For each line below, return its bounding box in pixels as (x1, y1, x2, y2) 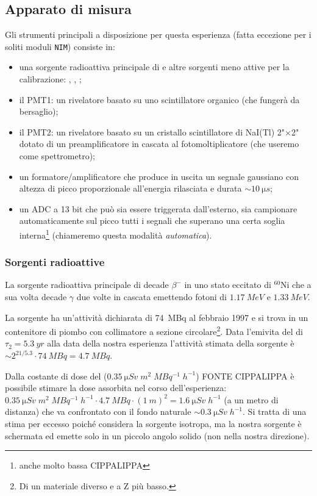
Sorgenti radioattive (5, 254, 105, 270)
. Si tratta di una (243, 405, 307, 418)
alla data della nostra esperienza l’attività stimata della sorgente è (47, 337, 294, 350)
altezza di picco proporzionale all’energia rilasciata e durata (19, 182, 242, 195)
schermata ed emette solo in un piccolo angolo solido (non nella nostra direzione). (5, 429, 310, 442)
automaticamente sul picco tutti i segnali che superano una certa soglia (19, 214, 285, 227)
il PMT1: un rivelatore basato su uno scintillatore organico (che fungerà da (19, 93, 300, 106)
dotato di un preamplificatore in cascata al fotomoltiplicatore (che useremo (19, 137, 299, 150)
